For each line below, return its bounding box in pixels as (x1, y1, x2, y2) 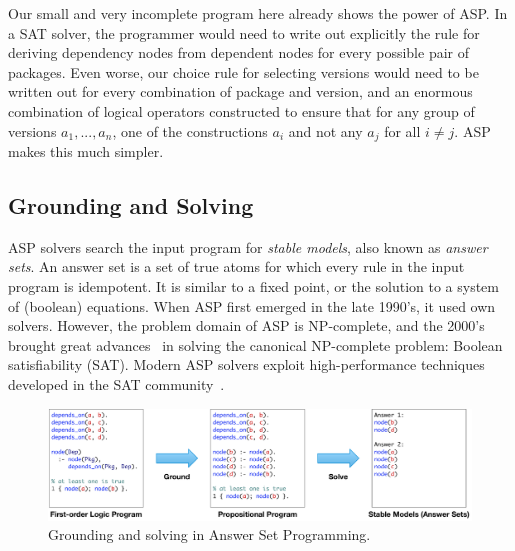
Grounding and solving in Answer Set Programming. (48, 524, 371, 545)
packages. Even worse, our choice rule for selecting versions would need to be (8, 61, 479, 82)
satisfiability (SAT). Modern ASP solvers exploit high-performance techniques (8, 354, 485, 375)
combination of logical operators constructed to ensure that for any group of (8, 100, 475, 121)
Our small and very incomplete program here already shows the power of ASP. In (8, 3, 508, 23)
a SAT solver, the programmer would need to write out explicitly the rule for (8, 22, 480, 43)
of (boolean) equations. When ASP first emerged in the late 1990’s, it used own (8, 295, 496, 316)
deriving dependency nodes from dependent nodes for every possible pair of (8, 42, 469, 63)
